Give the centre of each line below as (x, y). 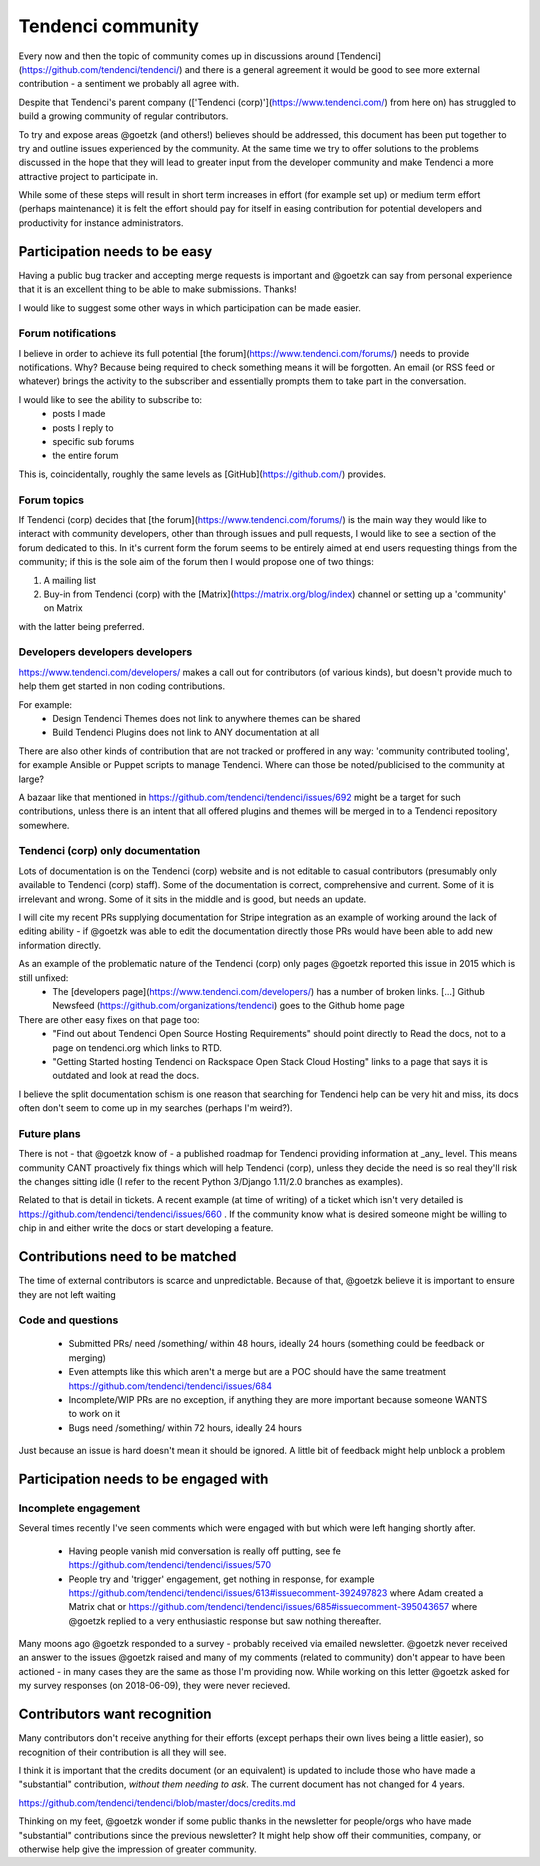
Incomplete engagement (79, 1508)
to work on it (94, 1414)
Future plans (49, 1133)
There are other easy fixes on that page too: (109, 1019)
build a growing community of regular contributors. (123, 116)
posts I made (79, 414)
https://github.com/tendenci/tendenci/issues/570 (170, 1565)
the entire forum (85, 456)
